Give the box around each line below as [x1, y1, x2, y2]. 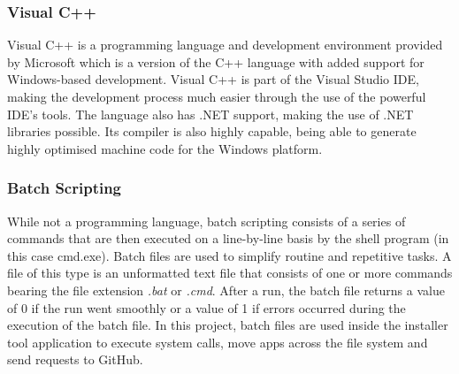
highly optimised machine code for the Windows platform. [7, 139, 323, 157]
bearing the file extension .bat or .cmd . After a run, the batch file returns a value [7, 280, 445, 299]
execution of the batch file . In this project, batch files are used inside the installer [7, 316, 448, 334]
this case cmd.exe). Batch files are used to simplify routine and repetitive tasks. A [7, 246, 452, 264]
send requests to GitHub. [7, 350, 143, 369]
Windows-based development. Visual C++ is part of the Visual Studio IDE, [7, 70, 419, 88]
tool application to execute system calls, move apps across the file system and [7, 332, 428, 351]
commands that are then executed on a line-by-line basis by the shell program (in [7, 229, 449, 248]
